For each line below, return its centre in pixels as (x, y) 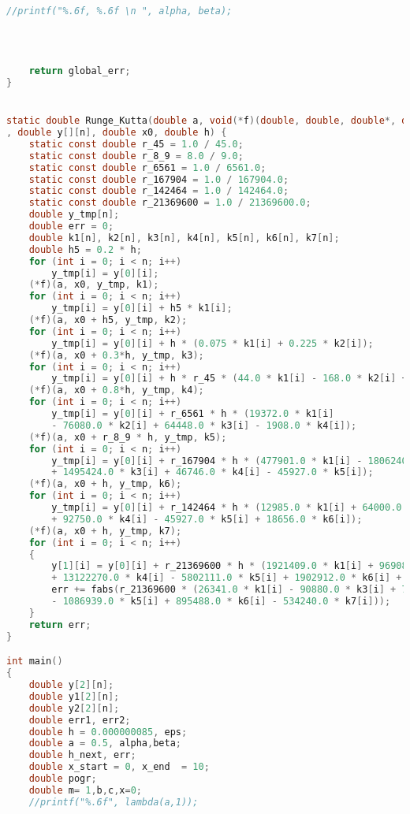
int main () (35, 662)
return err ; (60, 624)
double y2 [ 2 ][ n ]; (74, 708)
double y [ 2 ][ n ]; (71, 685)
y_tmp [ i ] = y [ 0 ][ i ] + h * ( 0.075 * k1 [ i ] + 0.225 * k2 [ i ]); (212, 343)
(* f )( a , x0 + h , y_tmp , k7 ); (105, 531)
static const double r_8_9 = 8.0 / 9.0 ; (136, 156)
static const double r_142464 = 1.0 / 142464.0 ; (159, 191)
